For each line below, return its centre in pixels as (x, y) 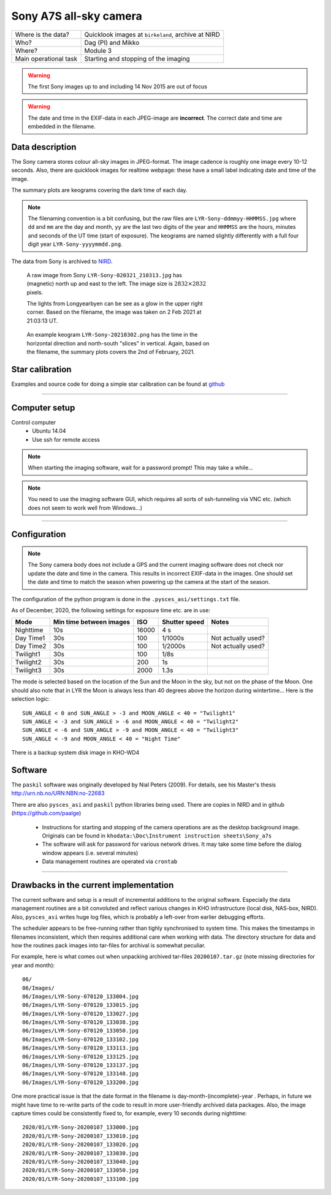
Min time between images (92, 622)
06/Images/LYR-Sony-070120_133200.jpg (81, 1082)
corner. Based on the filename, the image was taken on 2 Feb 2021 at (114, 312)
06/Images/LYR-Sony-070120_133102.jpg (81, 1039)
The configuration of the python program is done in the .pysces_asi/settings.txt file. (126, 599)
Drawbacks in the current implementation (93, 885)
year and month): (33, 965)
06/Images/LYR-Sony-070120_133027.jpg (81, 1013)
